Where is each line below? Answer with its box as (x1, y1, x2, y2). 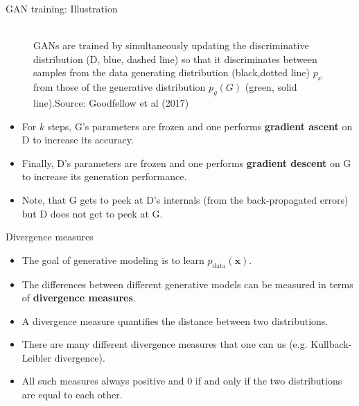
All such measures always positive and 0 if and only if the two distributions (21, 373, 342, 388)
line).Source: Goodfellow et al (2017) (33, 95, 189, 109)
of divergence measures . (21, 290, 136, 305)
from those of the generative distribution (33, 80, 206, 94)
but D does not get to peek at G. (21, 206, 163, 220)
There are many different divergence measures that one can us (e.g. (21, 337, 308, 351)
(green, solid (245, 80, 297, 94)
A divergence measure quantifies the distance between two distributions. (21, 313, 329, 328)
